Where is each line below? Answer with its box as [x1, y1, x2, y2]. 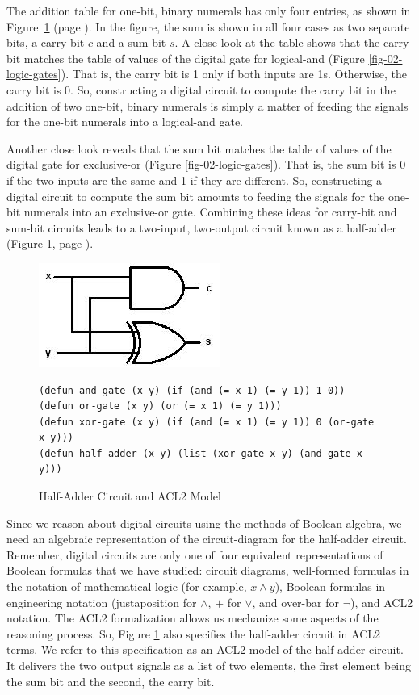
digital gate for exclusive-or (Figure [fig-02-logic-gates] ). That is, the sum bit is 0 [6, 156, 406, 173]
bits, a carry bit [6, 34, 85, 51]
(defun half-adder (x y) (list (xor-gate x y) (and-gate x [39, 447, 362, 459]
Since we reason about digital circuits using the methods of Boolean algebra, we [6, 514, 402, 531]
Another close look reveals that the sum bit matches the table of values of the [6, 140, 392, 157]
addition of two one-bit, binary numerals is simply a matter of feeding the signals [6, 97, 409, 114]
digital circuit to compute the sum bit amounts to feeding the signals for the [6, 187, 385, 204]
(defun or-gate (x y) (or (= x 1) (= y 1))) [39, 400, 282, 412]
